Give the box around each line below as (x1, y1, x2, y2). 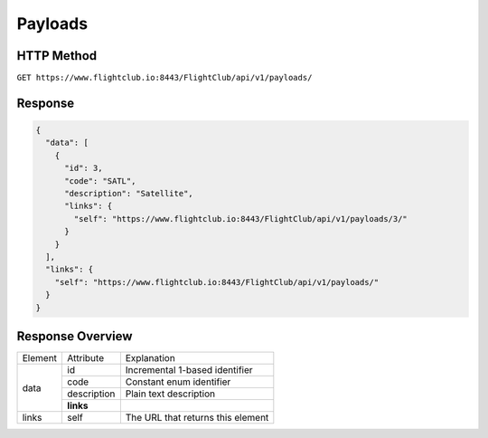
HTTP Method (16, 48, 98, 63)
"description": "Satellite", (64, 188, 193, 199)
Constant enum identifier (125, 376, 231, 388)
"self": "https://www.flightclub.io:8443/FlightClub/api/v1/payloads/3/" (73, 214, 408, 224)
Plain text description (125, 387, 216, 400)
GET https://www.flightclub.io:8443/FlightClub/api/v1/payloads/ (16, 72, 313, 83)
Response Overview (16, 328, 133, 344)
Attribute (67, 352, 104, 365)
